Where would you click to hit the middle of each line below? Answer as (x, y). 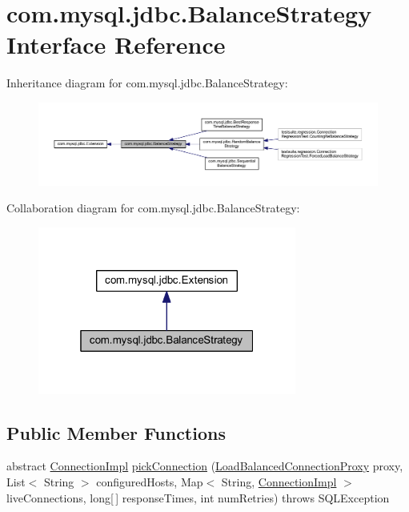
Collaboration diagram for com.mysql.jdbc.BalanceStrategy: (153, 208)
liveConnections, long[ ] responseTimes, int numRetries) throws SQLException (198, 497)
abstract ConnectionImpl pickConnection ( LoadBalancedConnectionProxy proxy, (205, 466)
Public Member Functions (116, 432)
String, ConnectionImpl (279, 482)
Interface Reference (116, 44)
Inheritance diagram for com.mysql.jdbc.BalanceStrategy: (147, 83)
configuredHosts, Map (150, 482)
